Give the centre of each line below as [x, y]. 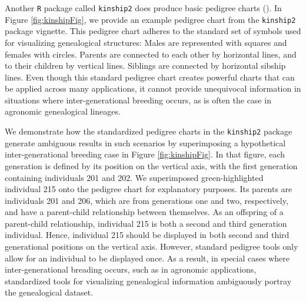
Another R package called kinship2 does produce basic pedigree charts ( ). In [143, 8]
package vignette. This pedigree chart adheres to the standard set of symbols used [153, 31]
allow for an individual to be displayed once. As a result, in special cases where [147, 258]
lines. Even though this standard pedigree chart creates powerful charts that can [150, 77]
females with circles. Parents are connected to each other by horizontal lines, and [151, 54]
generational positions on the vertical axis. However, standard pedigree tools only [152, 246]
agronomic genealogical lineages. [63, 111]
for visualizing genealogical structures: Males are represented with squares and [146, 42]
